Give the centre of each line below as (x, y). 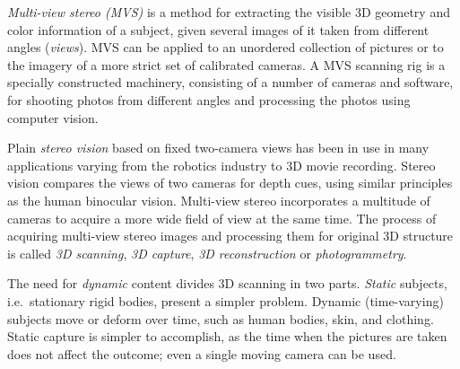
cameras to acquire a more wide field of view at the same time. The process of (222, 218)
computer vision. (53, 117)
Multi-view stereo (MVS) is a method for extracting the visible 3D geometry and (229, 12)
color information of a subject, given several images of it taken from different (218, 29)
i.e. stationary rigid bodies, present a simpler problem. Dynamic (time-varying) (226, 300)
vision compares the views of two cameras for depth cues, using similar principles (230, 183)
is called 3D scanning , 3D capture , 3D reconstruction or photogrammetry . (207, 253)
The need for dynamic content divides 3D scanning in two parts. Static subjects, (227, 283)
